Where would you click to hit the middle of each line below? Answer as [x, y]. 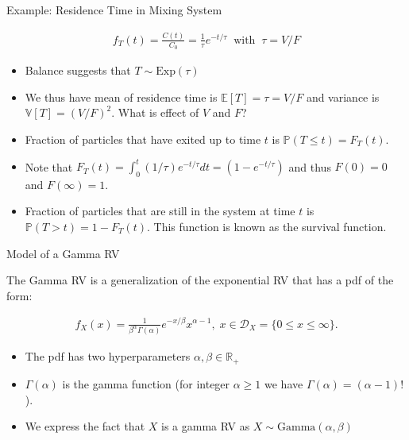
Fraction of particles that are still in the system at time [160, 211]
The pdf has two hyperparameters [108, 356]
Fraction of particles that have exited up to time [143, 139]
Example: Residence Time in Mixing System [114, 10]
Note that [49, 166]
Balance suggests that [78, 70]
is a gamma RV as [206, 426]
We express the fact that [85, 426]
